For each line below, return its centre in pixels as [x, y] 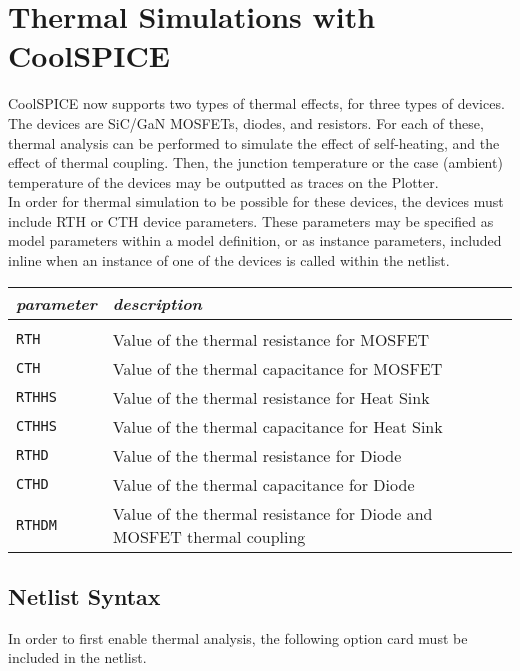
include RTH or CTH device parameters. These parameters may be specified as [251, 220]
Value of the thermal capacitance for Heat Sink [277, 426]
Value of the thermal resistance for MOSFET [271, 339]
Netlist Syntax [84, 596]
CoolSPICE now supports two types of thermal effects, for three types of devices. [256, 103]
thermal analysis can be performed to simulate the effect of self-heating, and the [254, 142]
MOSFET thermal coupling [209, 536]
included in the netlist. [77, 657]
